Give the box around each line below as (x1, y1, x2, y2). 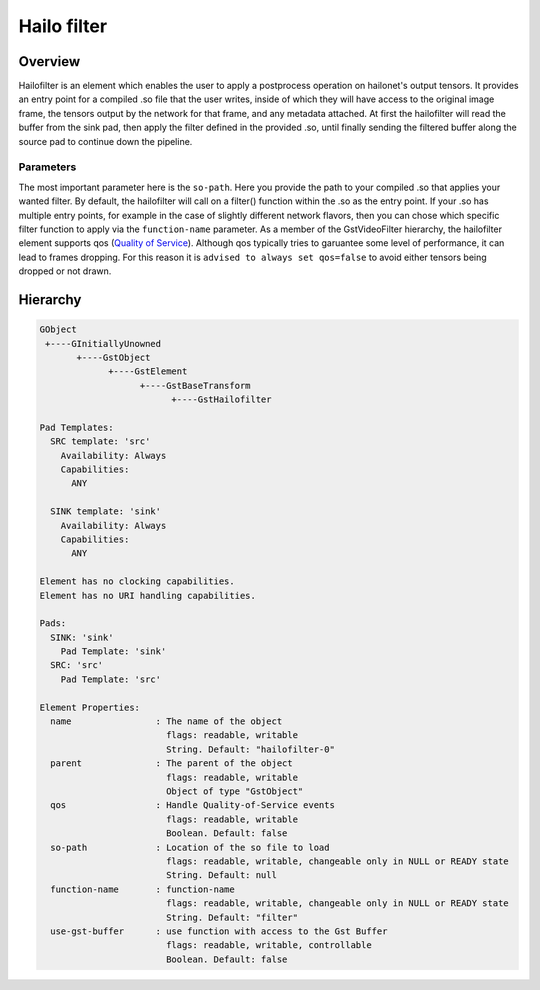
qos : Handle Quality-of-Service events (50, 800, 335, 811)
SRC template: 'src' (50, 436, 151, 447)
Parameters (18, 160, 77, 174)
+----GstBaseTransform (139, 380, 251, 391)
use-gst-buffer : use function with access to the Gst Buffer (50, 925, 388, 937)
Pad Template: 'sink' (60, 646, 167, 657)
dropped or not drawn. (18, 265, 112, 277)
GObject (39, 324, 77, 335)
